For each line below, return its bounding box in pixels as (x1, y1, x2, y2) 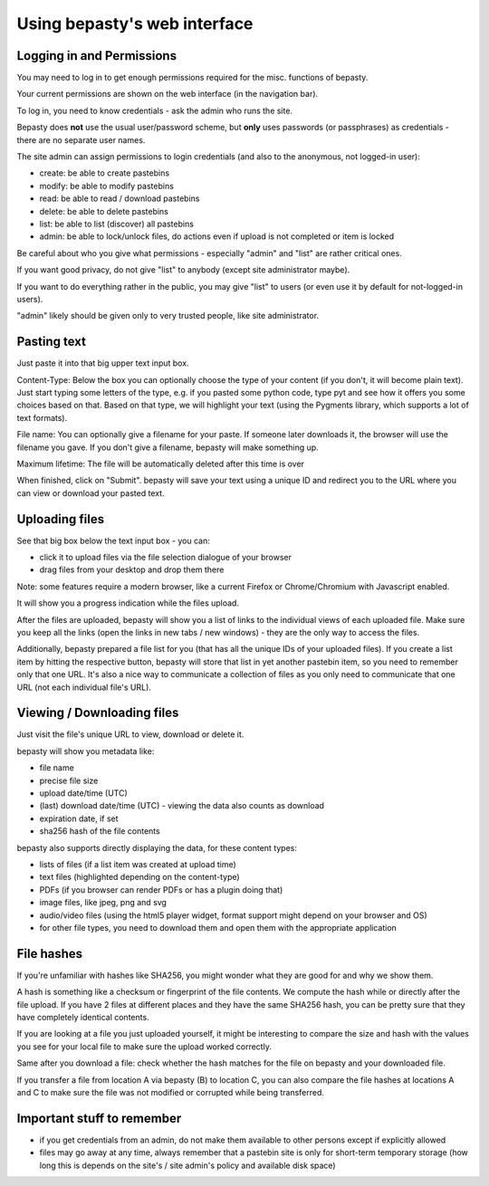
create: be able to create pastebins (39, 167, 170, 178)
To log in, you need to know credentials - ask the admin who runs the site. (16, 105, 293, 116)
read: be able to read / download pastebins (39, 193, 200, 204)
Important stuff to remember (16, 1110, 182, 1126)
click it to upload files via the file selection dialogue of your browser (39, 552, 292, 563)
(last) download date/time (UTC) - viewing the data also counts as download (39, 800, 325, 811)
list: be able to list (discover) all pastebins (39, 218, 195, 229)
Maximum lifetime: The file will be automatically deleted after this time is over (16, 458, 305, 469)
